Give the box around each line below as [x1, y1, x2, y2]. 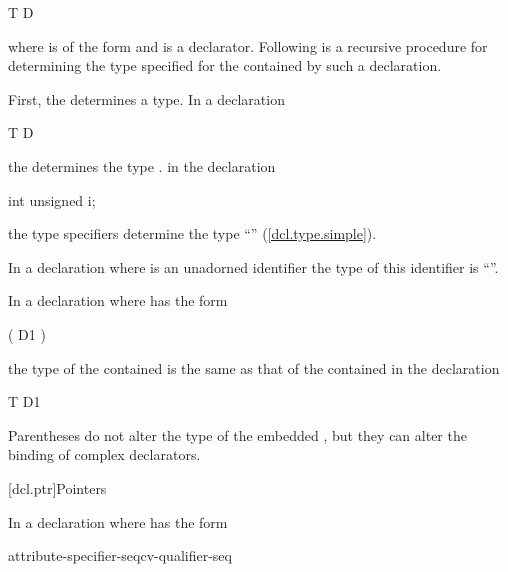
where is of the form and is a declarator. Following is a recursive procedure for [8, 35, 488, 56]
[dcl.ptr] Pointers [8, 477, 107, 498]
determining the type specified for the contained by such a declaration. [8, 55, 442, 76]
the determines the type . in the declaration [8, 155, 276, 176]
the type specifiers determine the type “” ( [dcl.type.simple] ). [8, 223, 377, 244]
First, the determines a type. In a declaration [8, 88, 285, 109]
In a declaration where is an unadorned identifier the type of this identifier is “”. [8, 256, 499, 277]
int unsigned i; [8, 189, 96, 210]
